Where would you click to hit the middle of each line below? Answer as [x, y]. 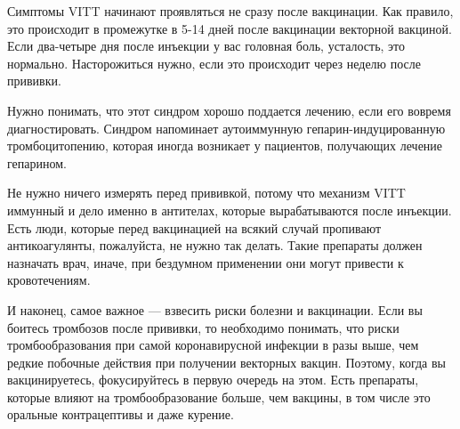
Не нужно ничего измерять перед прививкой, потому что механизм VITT [206, 193]
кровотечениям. [49, 280]
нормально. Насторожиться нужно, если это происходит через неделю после [214, 63]
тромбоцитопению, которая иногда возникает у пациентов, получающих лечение [225, 146]
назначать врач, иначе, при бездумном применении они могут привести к [206, 262]
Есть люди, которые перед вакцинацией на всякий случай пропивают [194, 227]
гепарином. [37, 162]
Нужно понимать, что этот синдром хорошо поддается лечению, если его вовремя [229, 110]
